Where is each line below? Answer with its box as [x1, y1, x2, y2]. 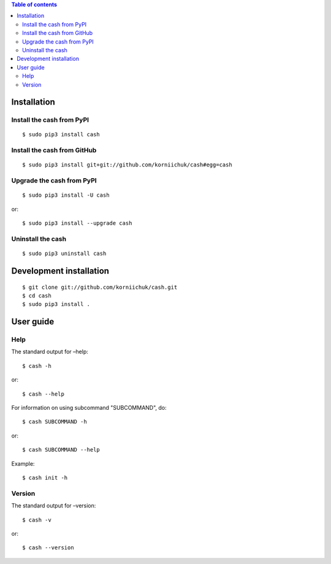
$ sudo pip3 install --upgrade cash [22, 220, 132, 227]
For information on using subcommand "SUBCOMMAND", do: [11, 404, 167, 412]
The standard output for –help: [11, 348, 88, 356]
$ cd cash [22, 292, 51, 299]
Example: [11, 460, 35, 467]
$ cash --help [22, 390, 64, 398]
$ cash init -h [22, 474, 68, 481]
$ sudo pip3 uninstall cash [22, 250, 107, 257]
